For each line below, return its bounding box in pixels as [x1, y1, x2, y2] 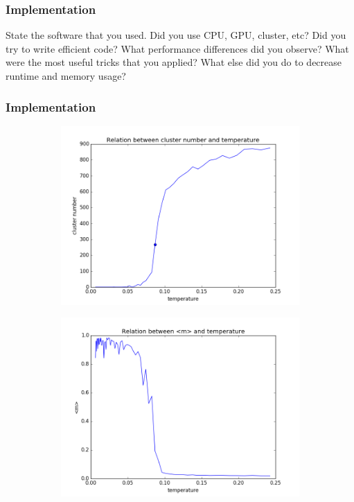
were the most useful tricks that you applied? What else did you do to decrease [6, 55, 342, 69]
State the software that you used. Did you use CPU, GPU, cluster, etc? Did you [6, 28, 346, 42]
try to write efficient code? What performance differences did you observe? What [6, 41, 349, 55]
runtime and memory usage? [6, 69, 126, 83]
